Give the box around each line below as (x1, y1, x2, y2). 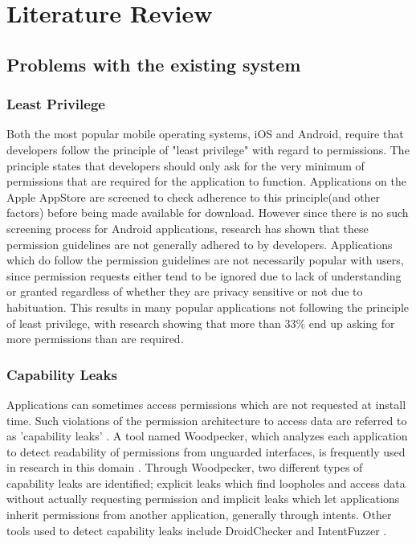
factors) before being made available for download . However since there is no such (6, 204, 409, 221)
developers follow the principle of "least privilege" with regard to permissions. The (6, 141, 410, 157)
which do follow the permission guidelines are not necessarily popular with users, (6, 252, 404, 268)
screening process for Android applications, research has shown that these (6, 219, 369, 236)
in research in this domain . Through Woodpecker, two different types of (6, 459, 363, 476)
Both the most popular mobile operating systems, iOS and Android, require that (6, 125, 404, 142)
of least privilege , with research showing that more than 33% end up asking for (6, 314, 395, 331)
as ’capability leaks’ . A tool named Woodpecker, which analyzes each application (6, 427, 408, 444)
